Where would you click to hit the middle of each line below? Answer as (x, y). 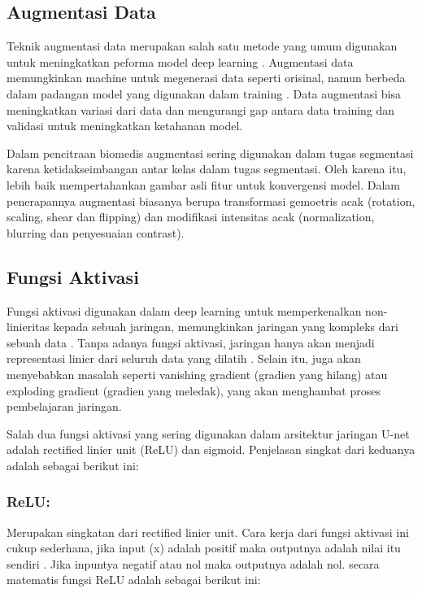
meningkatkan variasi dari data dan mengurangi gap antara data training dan (201, 109)
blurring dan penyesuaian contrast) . (96, 232)
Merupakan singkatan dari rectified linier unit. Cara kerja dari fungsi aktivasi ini (208, 532)
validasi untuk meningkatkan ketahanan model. (125, 126)
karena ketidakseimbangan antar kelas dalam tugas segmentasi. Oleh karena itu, (207, 169)
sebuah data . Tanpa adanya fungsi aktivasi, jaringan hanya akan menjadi (191, 342)
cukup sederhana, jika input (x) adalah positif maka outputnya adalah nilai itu (204, 548)
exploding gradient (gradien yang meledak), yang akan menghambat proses (194, 390)
